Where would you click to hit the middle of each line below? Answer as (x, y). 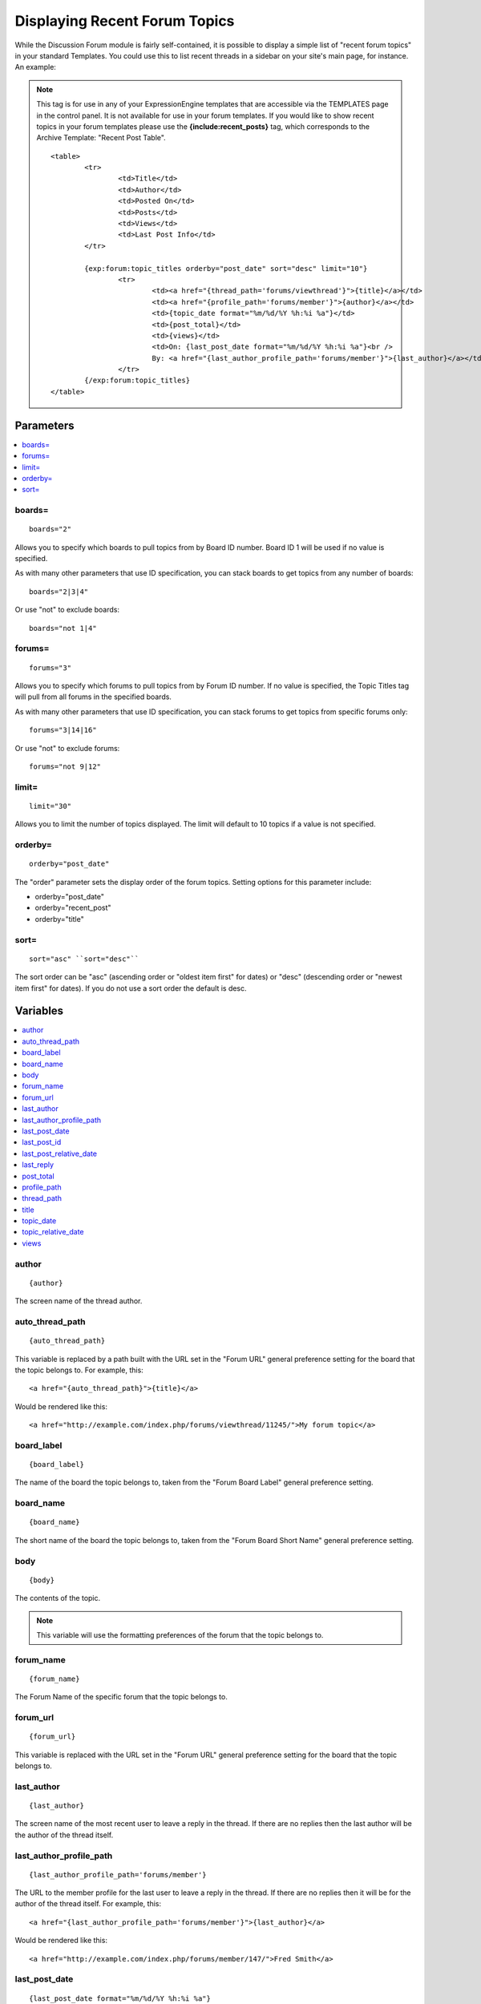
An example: (35, 67)
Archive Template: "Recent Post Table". (101, 138)
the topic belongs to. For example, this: (79, 1370)
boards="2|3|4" (59, 592)
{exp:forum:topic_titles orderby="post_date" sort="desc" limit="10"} (226, 268)
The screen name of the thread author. (79, 1301)
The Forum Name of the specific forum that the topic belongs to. (121, 1697)
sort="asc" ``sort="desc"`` (84, 959)
